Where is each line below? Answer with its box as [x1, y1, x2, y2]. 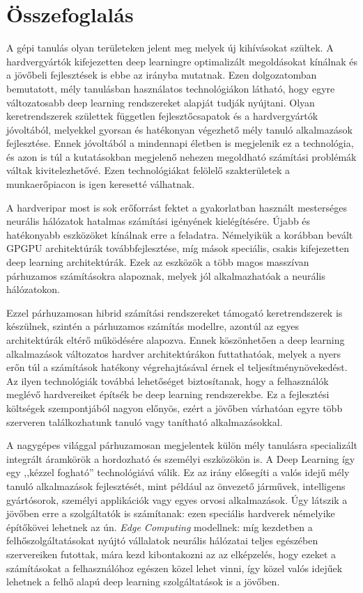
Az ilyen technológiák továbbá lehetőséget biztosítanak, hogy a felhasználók [6, 373, 329, 388]
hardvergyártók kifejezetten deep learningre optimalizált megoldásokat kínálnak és [6, 54, 357, 68]
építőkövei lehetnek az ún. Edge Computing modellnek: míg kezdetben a [6, 519, 313, 534]
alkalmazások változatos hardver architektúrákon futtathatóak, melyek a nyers [6, 346, 341, 361]
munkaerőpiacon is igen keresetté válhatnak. [6, 177, 195, 191]
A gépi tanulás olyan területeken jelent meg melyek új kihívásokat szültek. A [6, 40, 334, 55]
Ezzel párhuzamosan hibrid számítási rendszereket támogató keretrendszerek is [6, 305, 343, 319]
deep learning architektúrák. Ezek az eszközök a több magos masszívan [6, 255, 309, 269]
